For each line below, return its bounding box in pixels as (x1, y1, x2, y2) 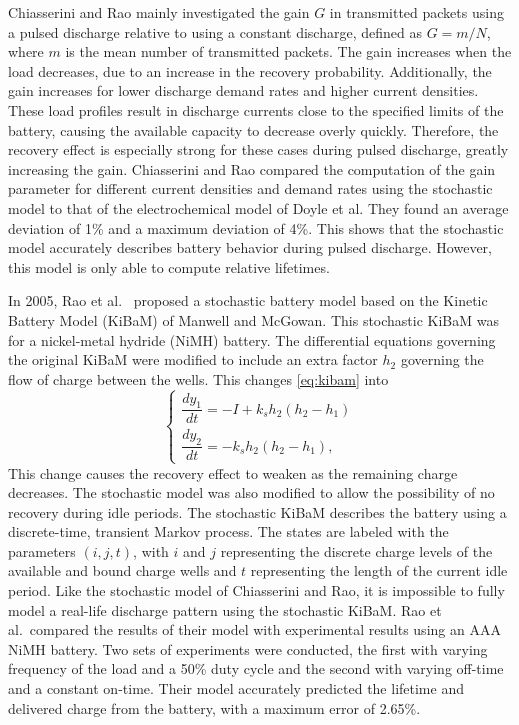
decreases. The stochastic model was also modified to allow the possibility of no (8, 482, 495, 503)
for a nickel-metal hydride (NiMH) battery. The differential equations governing (8, 329, 496, 350)
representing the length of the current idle (250, 560, 508, 581)
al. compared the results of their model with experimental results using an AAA (8, 619, 501, 640)
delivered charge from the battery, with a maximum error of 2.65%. (8, 697, 421, 718)
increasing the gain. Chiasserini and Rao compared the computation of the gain (8, 158, 496, 179)
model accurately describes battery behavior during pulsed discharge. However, (8, 237, 492, 258)
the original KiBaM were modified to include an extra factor (8, 349, 378, 370)
